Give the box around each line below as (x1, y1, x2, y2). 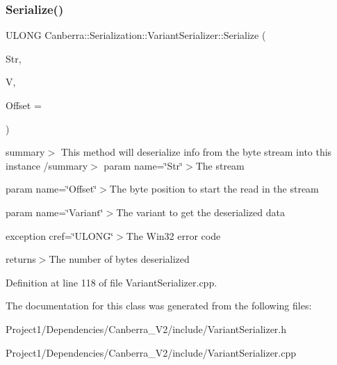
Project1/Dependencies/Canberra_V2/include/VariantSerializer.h (6, 321, 287, 336)
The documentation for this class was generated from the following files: (6, 298, 312, 313)
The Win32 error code (126, 228, 221, 243)
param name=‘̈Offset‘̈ (6, 181, 97, 196)
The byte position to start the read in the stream (109, 181, 319, 196)
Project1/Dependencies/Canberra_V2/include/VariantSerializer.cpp (6, 345, 297, 359)
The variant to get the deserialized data (116, 204, 285, 219)
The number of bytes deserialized (49, 252, 190, 266)
